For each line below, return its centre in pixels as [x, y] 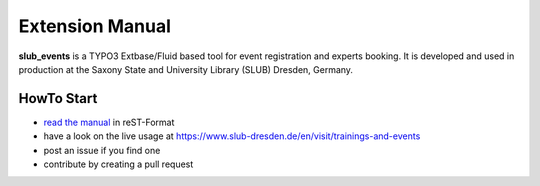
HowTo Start [58, 98]
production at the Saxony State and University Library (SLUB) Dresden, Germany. [186, 69]
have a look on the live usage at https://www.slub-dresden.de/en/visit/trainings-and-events [232, 136]
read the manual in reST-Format [109, 122]
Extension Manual [95, 26]
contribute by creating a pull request [118, 164]
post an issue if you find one [102, 150]
